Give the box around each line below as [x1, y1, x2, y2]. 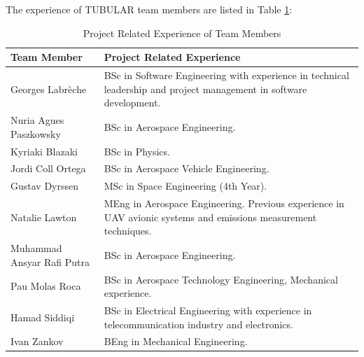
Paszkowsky [10, 126, 61, 141]
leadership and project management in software [104, 81, 307, 96]
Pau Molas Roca [10, 279, 81, 293]
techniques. [104, 223, 152, 238]
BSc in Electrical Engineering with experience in [104, 302, 312, 317]
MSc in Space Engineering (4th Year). [104, 178, 267, 193]
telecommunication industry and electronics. [104, 316, 293, 331]
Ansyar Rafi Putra [10, 254, 90, 269]
